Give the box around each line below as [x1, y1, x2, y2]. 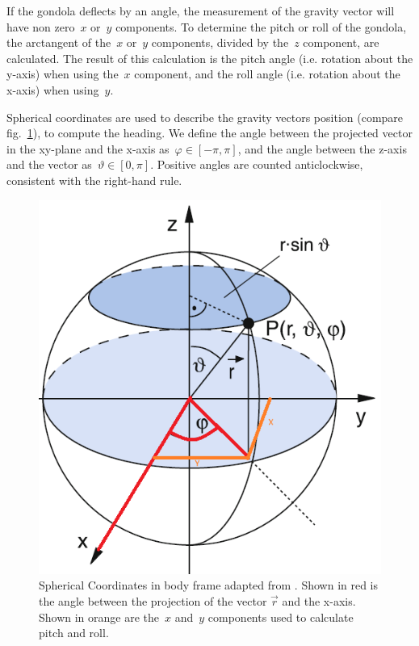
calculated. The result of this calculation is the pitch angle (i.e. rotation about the [6, 49, 413, 66]
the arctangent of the [6, 34, 111, 51]
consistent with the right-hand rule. [6, 171, 182, 188]
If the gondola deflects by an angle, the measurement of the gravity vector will [6, 2, 395, 19]
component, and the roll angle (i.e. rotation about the [134, 65, 400, 82]
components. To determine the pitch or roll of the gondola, [115, 18, 407, 35]
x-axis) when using [6, 81, 99, 98]
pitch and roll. [39, 624, 109, 641]
